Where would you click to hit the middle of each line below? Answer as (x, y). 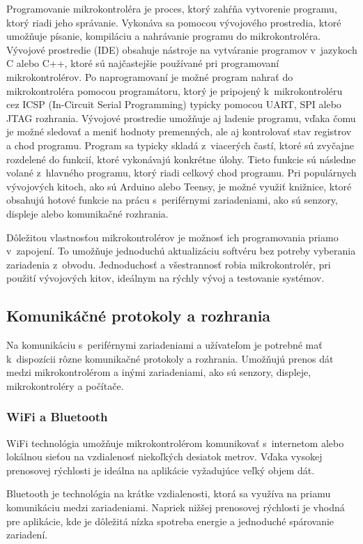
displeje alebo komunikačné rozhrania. (87, 213)
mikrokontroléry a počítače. (65, 385)
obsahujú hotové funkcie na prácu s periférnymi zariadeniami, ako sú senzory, (172, 200)
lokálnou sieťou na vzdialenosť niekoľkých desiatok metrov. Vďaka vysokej (164, 456)
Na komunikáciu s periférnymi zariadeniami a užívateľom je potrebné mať (164, 345)
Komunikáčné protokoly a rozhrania (139, 316)
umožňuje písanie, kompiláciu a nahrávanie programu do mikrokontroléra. (164, 36)
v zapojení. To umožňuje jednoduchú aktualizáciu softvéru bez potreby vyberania (181, 251)
